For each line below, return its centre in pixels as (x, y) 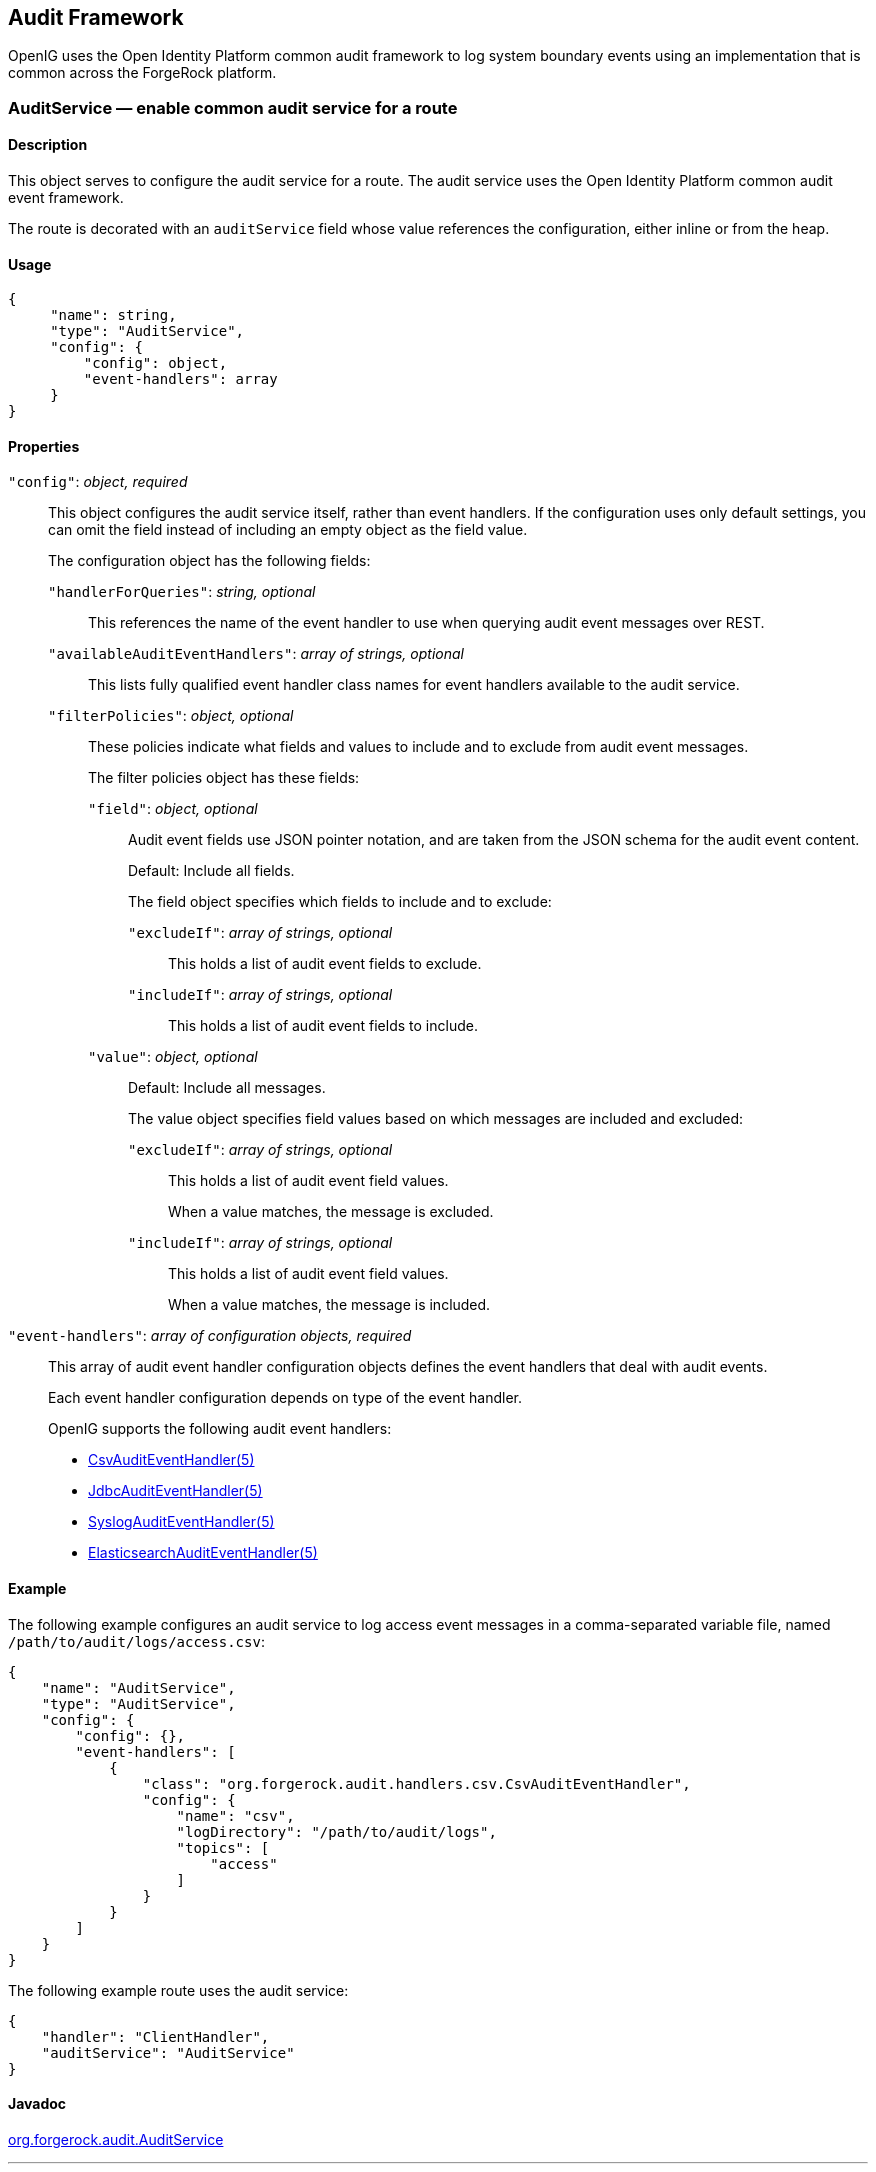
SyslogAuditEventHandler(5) (181, 1522)
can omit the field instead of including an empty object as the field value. (288, 530)
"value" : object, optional (173, 1057)
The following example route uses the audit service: (178, 1990)
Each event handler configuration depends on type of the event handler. (285, 1398)
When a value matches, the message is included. (329, 1305)
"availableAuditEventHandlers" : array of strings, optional (256, 654)
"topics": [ (223, 1847)
